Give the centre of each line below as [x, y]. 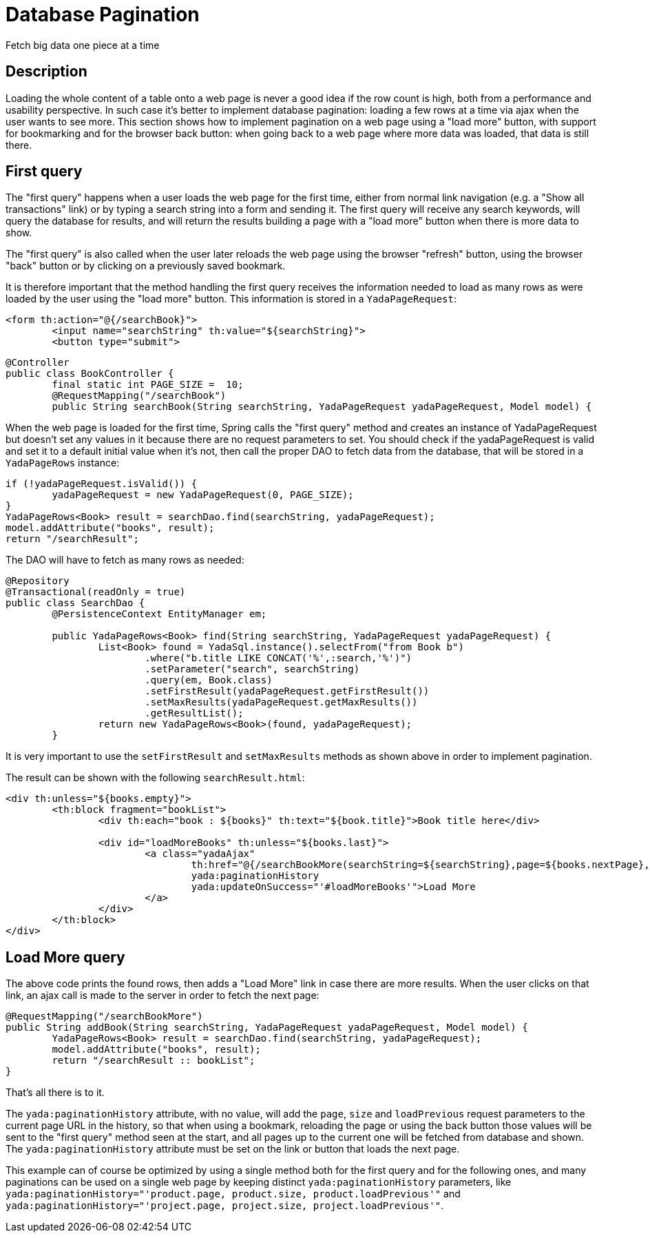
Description [46, 72]
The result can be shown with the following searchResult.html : [155, 778]
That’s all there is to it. [55, 1093]
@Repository [38, 581]
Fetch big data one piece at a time [83, 45]
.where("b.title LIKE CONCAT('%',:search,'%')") [279, 658]
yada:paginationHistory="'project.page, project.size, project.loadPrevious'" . [225, 1206]
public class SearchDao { [75, 603]
